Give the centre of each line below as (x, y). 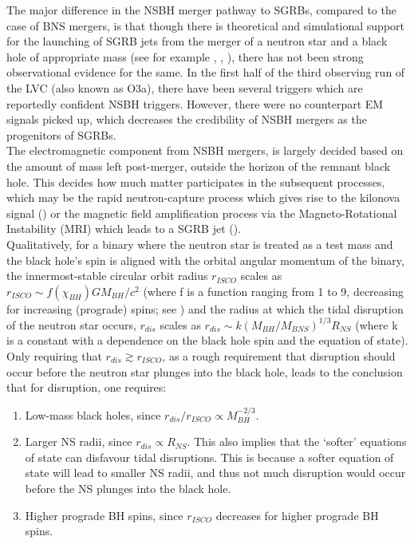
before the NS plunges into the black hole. (128, 488)
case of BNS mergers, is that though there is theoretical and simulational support (206, 25)
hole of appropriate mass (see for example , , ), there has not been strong (185, 56)
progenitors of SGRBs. (61, 134)
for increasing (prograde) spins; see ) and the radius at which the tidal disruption (205, 308)
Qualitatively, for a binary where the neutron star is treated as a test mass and (200, 244)
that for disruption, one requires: (87, 387)
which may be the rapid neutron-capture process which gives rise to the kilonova (203, 197)
